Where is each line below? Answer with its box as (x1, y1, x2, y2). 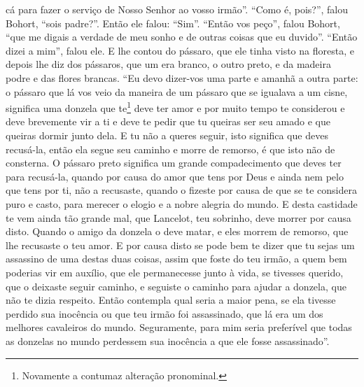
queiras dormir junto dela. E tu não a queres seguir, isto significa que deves (6, 128, 328, 142)
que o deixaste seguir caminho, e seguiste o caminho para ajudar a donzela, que (6, 279, 346, 293)
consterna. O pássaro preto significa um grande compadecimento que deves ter (6, 155, 342, 170)
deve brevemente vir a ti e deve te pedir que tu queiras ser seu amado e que (6, 114, 330, 129)
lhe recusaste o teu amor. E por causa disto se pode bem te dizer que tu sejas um (6, 237, 355, 252)
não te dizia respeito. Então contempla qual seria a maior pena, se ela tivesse (6, 293, 336, 307)
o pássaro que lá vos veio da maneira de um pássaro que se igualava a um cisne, (6, 84, 348, 99)
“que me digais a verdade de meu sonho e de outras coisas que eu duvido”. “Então (6, 29, 358, 44)
